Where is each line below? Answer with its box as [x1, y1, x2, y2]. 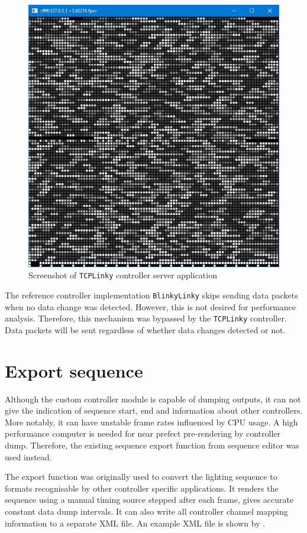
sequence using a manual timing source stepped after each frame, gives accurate [5, 493, 294, 506]
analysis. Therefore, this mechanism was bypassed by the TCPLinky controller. [5, 312, 287, 324]
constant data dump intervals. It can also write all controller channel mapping [5, 505, 288, 518]
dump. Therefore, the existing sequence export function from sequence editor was [5, 439, 299, 451]
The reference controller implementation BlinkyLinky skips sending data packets [5, 289, 298, 301]
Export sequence [5, 358, 143, 382]
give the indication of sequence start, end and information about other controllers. [5, 404, 303, 417]
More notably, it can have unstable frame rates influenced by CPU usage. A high [5, 415, 298, 428]
